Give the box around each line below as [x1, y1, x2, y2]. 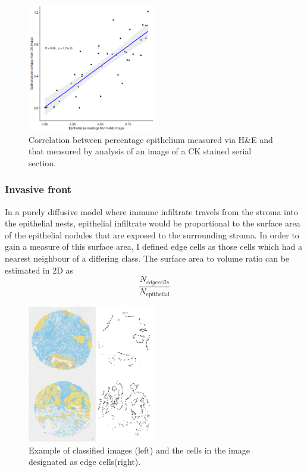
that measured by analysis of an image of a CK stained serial [29, 145, 252, 157]
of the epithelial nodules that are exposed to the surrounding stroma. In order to [5, 228, 299, 241]
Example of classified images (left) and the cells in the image [29, 443, 250, 456]
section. [29, 156, 56, 169]
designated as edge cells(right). [29, 455, 141, 468]
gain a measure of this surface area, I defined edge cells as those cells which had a [5, 240, 302, 253]
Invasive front [5, 182, 72, 197]
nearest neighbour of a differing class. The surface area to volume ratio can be [5, 251, 290, 264]
